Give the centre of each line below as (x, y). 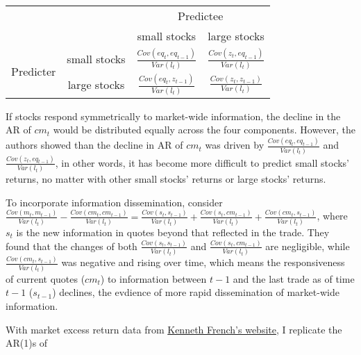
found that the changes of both (72, 246)
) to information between (153, 278)
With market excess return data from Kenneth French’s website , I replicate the (174, 329)
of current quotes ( (45, 278)
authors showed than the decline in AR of (94, 145)
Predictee (201, 16)
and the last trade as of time (294, 278)
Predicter (34, 72)
